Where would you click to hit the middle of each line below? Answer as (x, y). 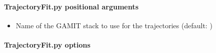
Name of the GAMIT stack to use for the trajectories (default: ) (114, 25)
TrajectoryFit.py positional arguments (71, 6)
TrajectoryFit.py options (47, 44)
